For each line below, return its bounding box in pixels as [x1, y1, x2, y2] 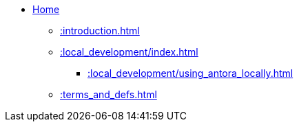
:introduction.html [60, 25, 140, 36]
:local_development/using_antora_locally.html [87, 67, 293, 79]
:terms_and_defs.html [60, 89, 157, 100]
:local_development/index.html [60, 46, 198, 58]
